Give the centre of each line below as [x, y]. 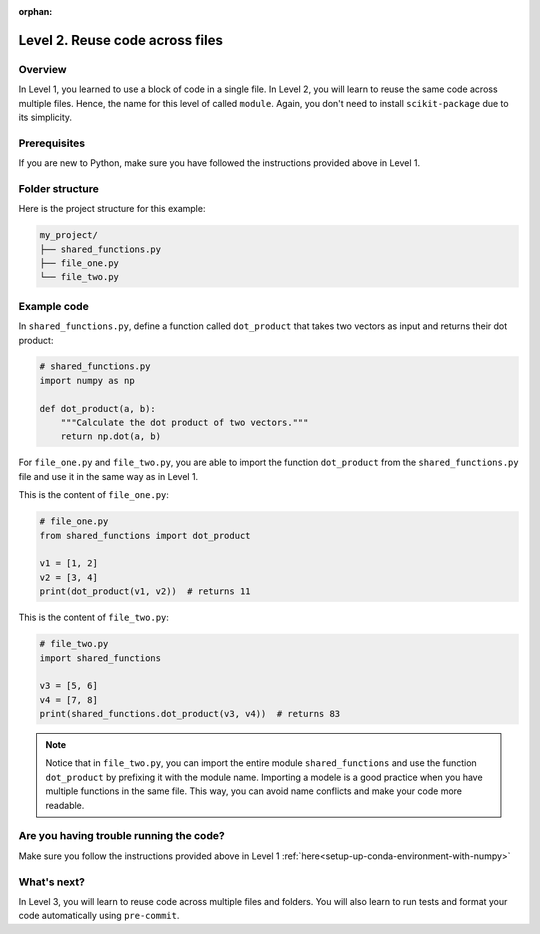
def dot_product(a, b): [98, 408]
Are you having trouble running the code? [121, 836]
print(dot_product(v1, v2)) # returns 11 [145, 591]
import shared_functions [100, 658]
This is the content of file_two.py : [94, 617]
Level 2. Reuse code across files [121, 40]
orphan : [35, 11]
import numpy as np [87, 380]
